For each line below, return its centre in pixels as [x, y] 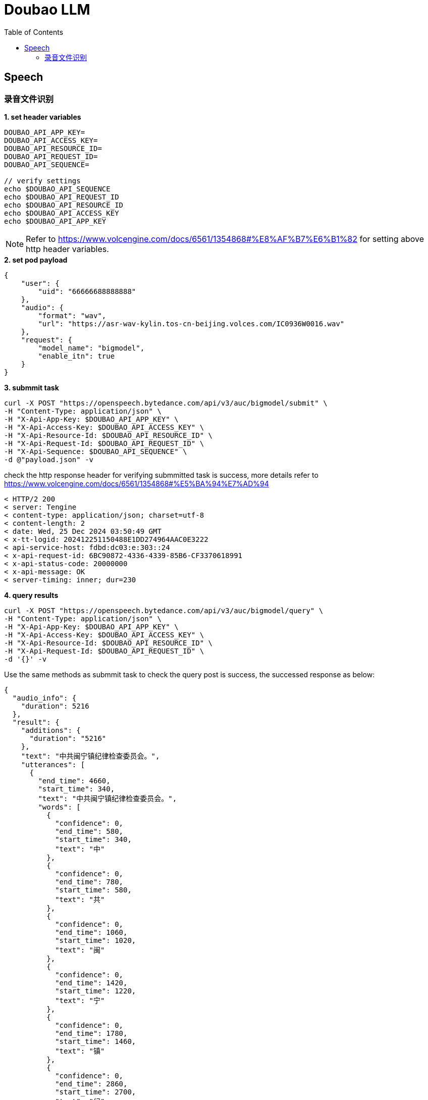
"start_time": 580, [93, 890]
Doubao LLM [47, 10]
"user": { [40, 283]
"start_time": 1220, [96, 991]
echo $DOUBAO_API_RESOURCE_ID [64, 205]
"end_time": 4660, [74, 781]
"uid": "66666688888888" [87, 291]
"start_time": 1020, [96, 940]
